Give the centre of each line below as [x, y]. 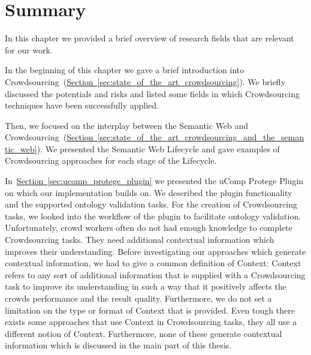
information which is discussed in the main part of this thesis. [118, 345]
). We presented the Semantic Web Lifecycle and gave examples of [158, 148]
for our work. [29, 49]
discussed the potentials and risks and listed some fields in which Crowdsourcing [153, 93]
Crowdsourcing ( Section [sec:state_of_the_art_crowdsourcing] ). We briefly [145, 81]
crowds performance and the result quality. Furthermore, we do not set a [138, 298]
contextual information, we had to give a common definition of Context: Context [153, 263]
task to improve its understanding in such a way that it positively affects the [146, 286]
